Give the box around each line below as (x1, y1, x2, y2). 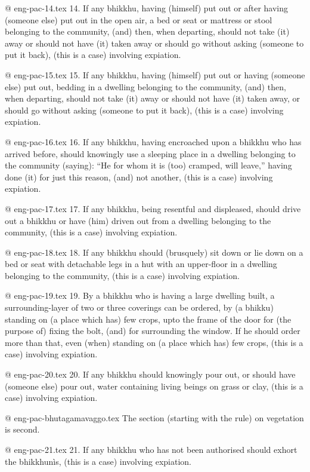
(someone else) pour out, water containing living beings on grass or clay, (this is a (5, 379, 303, 392)
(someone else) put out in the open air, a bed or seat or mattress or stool (5, 13, 272, 26)
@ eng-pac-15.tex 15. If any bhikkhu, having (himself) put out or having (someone (5, 68, 305, 81)
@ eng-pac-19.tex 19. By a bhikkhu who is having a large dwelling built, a (5, 289, 275, 302)
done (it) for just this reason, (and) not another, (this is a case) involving (5, 170, 273, 183)
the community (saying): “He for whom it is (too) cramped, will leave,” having (5, 159, 292, 171)
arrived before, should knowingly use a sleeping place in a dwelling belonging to (5, 147, 296, 160)
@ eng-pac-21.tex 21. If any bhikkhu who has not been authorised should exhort (5, 443, 297, 455)
